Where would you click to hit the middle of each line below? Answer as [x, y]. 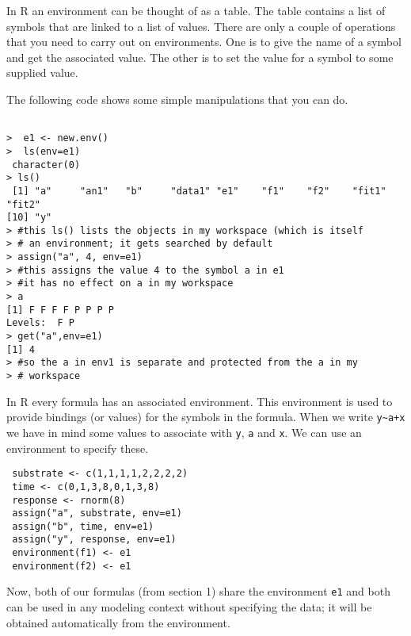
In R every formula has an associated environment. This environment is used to [200, 401]
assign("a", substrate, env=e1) [97, 513]
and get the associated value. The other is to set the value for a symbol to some [200, 57]
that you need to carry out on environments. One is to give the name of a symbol [204, 42]
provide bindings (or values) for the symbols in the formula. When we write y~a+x [206, 417]
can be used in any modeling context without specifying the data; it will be [189, 607]
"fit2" [23, 204]
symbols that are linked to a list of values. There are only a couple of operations [201, 26]
